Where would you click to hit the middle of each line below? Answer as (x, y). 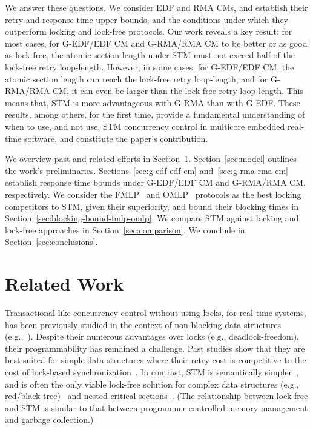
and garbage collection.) (49, 419)
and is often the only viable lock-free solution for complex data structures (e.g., (152, 384)
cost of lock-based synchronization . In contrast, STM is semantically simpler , (152, 371)
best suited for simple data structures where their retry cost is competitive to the (156, 360)
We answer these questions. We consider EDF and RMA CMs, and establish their (156, 7)
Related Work (64, 284)
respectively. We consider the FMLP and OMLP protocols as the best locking (153, 194)
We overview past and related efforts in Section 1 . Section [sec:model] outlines (151, 159)
